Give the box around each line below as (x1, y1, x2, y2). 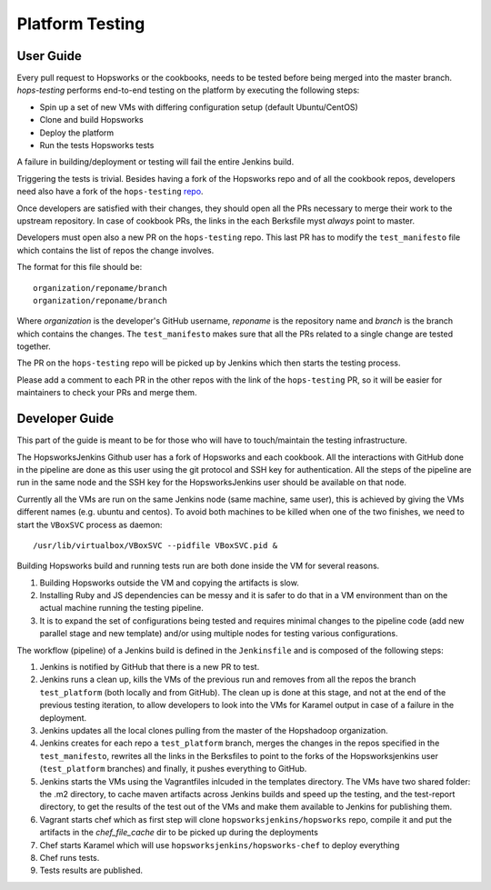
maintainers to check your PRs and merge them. (16, 387, 197, 398)
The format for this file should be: (16, 262, 143, 273)
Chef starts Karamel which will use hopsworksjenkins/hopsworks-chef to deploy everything (39, 839, 400, 850)
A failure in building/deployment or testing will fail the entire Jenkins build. (16, 156, 295, 167)
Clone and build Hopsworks (39, 115, 145, 125)
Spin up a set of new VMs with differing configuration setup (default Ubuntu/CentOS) (39, 101, 358, 113)
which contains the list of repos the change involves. (16, 245, 215, 255)
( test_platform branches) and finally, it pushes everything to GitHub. (39, 764, 307, 775)
